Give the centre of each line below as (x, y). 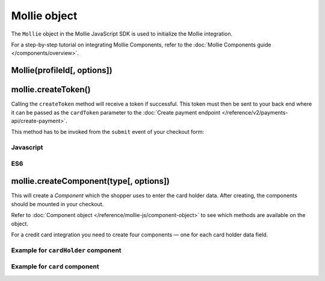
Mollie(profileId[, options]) (62, 70)
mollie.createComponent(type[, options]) (90, 181)
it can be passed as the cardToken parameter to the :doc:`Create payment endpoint (116, 112)
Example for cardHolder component (66, 250)
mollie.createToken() (51, 90)
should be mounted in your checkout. (57, 204)
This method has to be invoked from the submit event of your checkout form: (108, 132)
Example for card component (55, 267)
